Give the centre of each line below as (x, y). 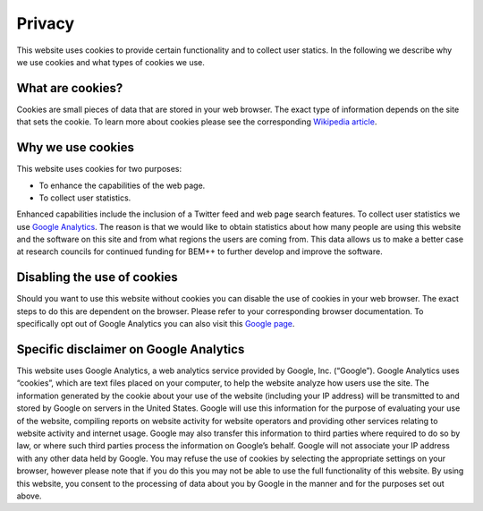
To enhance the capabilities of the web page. (122, 185)
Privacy (46, 23)
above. (29, 496)
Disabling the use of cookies (97, 277)
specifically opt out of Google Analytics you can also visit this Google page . (156, 324)
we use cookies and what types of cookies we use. (110, 62)
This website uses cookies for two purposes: (99, 169)
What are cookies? (70, 88)
